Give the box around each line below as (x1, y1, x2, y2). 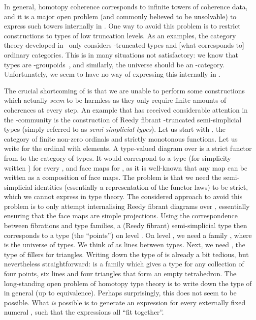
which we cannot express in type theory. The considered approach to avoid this (4, 191, 243, 202)
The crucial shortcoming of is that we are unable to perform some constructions (4, 85, 245, 95)
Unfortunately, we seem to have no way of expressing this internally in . (4, 69, 221, 79)
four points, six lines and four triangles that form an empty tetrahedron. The (4, 268, 236, 279)
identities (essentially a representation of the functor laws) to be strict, (34, 181, 248, 192)
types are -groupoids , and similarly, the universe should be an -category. (4, 59, 225, 69)
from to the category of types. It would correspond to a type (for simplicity (4, 152, 231, 163)
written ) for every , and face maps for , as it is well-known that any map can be (4, 162, 248, 173)
